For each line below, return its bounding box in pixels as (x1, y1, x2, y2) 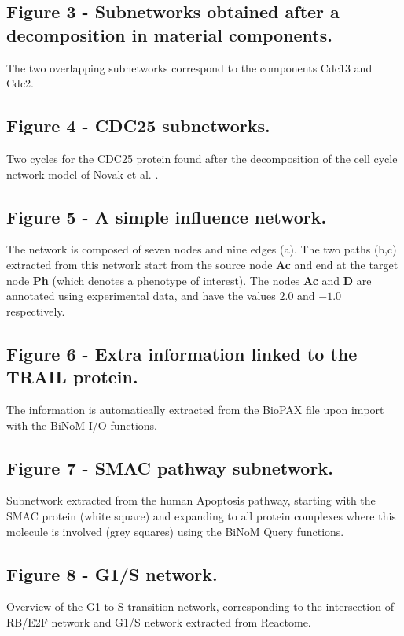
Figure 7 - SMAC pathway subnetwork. (6, 455, 333, 479)
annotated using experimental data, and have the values (6, 287, 276, 304)
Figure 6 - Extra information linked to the (6, 341, 358, 365)
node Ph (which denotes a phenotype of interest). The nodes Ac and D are (6, 272, 372, 288)
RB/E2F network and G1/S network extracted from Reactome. (6, 613, 311, 630)
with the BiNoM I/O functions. (6, 416, 158, 433)
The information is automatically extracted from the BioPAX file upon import (6, 401, 384, 417)
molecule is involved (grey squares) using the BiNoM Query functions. (6, 523, 344, 539)
